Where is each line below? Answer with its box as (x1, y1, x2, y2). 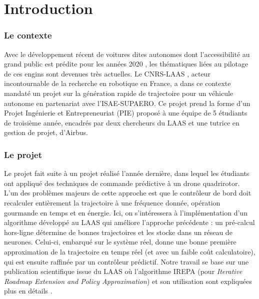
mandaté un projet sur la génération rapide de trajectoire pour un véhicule (4, 87, 233, 98)
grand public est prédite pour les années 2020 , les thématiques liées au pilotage (4, 58, 248, 69)
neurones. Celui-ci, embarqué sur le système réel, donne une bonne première (4, 236, 236, 247)
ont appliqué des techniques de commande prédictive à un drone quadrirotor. (4, 177, 240, 188)
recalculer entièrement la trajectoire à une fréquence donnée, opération (4, 197, 220, 207)
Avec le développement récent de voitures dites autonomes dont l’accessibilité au (4, 48, 250, 59)
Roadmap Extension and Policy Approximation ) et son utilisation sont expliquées (4, 275, 252, 286)
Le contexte (4, 29, 52, 41)
